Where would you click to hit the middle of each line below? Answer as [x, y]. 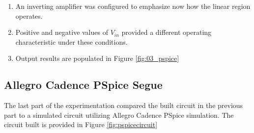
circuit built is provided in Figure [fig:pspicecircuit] [81, 124]
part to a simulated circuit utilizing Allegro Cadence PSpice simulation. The [119, 115]
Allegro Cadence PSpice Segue [83, 85]
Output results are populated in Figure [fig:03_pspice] [97, 58]
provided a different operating [167, 32]
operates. [29, 15]
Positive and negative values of [62, 32]
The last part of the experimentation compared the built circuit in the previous [124, 105]
